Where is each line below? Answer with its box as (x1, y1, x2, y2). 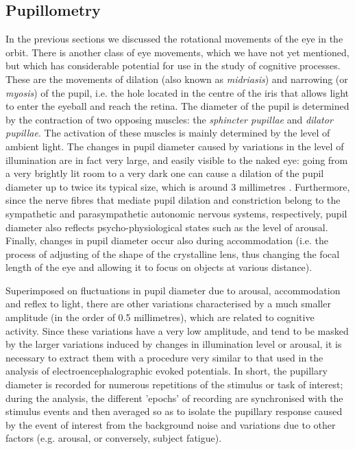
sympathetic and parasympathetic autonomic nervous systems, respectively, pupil (5, 206, 347, 220)
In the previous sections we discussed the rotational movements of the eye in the (5, 32, 343, 46)
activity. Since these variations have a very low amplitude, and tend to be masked (5, 323, 349, 337)
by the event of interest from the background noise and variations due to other (5, 417, 336, 431)
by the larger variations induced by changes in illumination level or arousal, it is (5, 337, 342, 351)
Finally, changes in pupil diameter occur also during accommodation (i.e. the (5, 233, 329, 248)
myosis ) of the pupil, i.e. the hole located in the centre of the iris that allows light (5, 85, 350, 99)
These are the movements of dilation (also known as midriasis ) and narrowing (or (5, 71, 348, 86)
